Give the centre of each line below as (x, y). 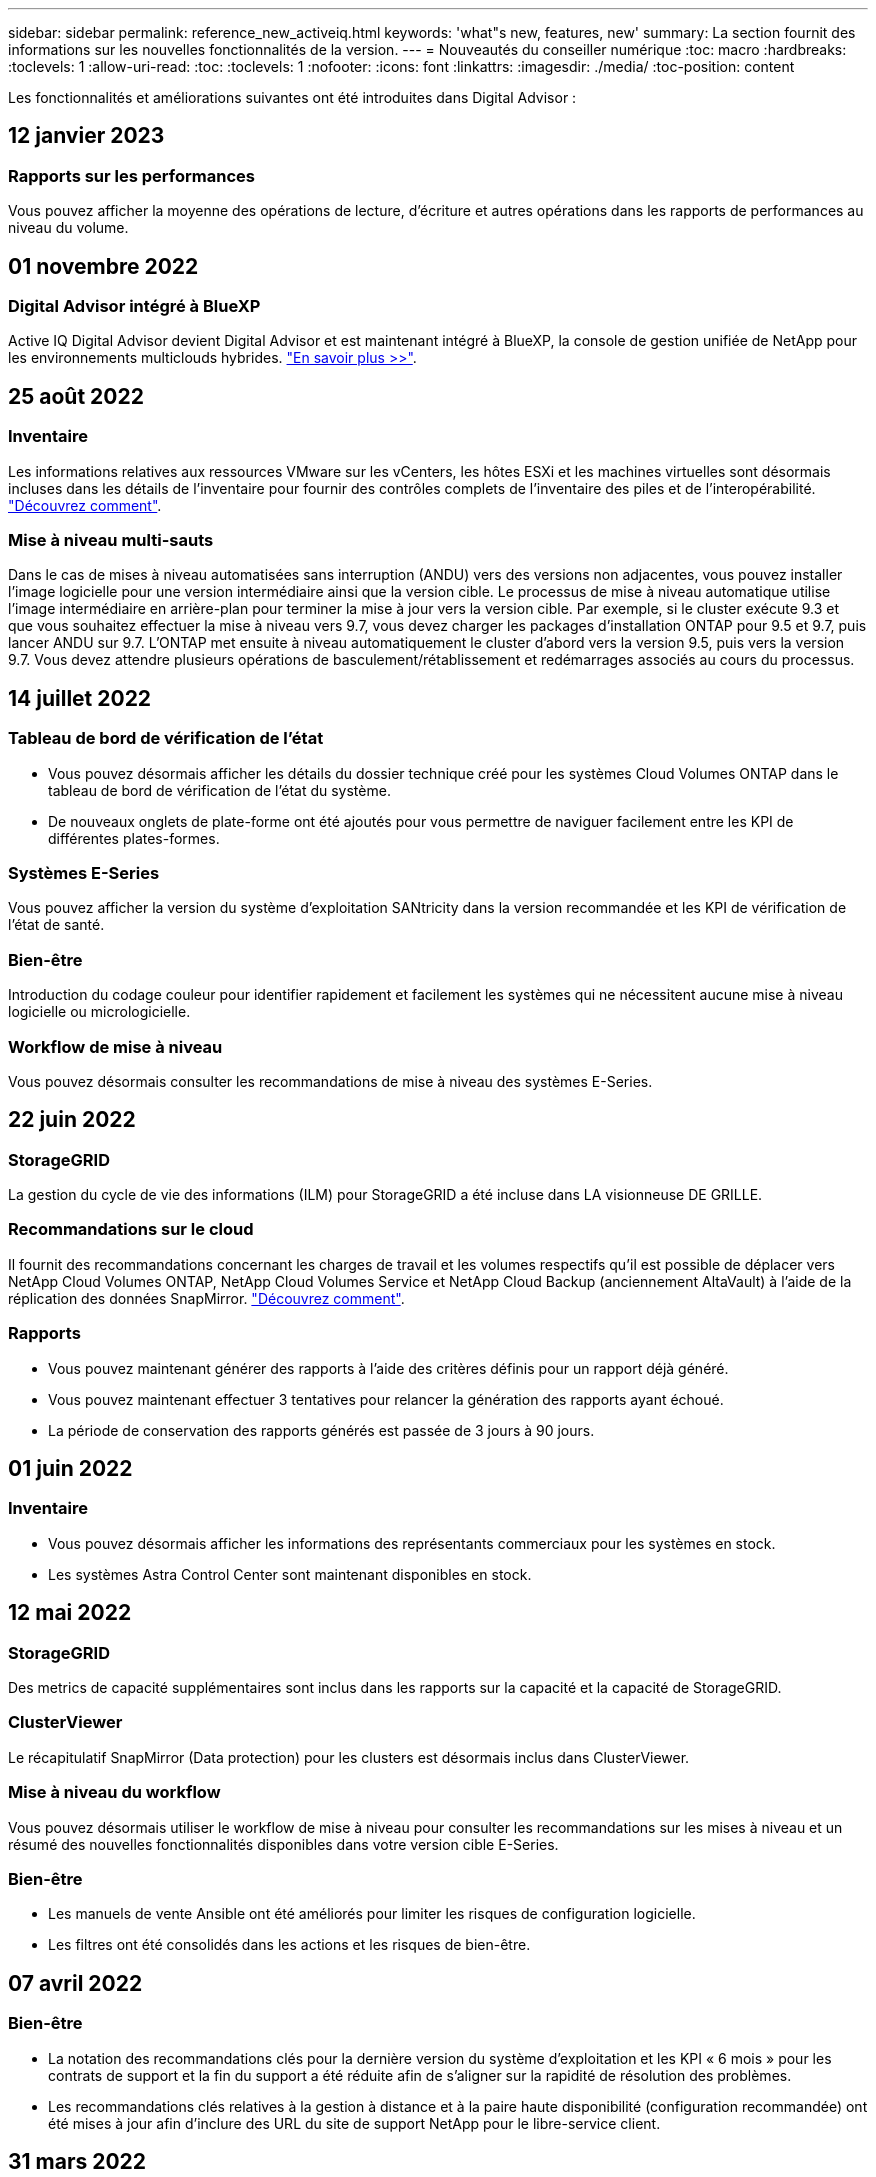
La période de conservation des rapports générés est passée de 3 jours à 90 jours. (321, 1430)
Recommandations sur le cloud (131, 1229)
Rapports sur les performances (131, 175)
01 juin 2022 (70, 1469)
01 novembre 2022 (103, 266)
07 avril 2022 (75, 1983)
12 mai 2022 (70, 1613)
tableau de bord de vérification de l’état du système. (219, 790)
